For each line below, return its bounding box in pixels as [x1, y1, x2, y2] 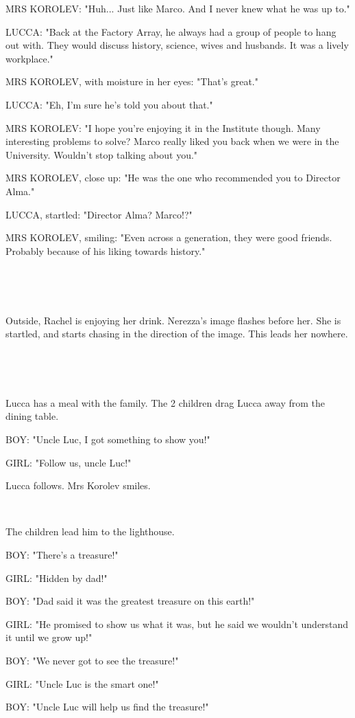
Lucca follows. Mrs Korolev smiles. [5, 478, 151, 493]
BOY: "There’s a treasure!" [5, 548, 119, 562]
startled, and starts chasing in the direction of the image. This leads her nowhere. [5, 326, 348, 341]
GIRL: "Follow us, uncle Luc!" [5, 455, 132, 469]
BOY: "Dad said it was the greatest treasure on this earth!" [5, 594, 255, 608]
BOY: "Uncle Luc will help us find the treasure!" [5, 699, 209, 714]
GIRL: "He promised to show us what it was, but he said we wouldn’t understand [5, 616, 349, 631]
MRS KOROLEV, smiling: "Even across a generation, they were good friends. [5, 230, 332, 245]
